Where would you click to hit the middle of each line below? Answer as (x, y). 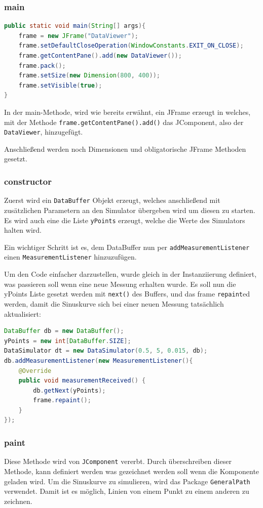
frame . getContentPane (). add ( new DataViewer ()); (100, 56)
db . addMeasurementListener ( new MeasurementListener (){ (99, 361)
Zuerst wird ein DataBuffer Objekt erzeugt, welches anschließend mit (112, 200)
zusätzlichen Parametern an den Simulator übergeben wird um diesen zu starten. (130, 210)
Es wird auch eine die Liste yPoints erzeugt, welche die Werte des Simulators (125, 220)
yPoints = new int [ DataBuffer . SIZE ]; (68, 341)
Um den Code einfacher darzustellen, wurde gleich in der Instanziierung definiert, (130, 274)
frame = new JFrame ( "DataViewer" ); (78, 36)
